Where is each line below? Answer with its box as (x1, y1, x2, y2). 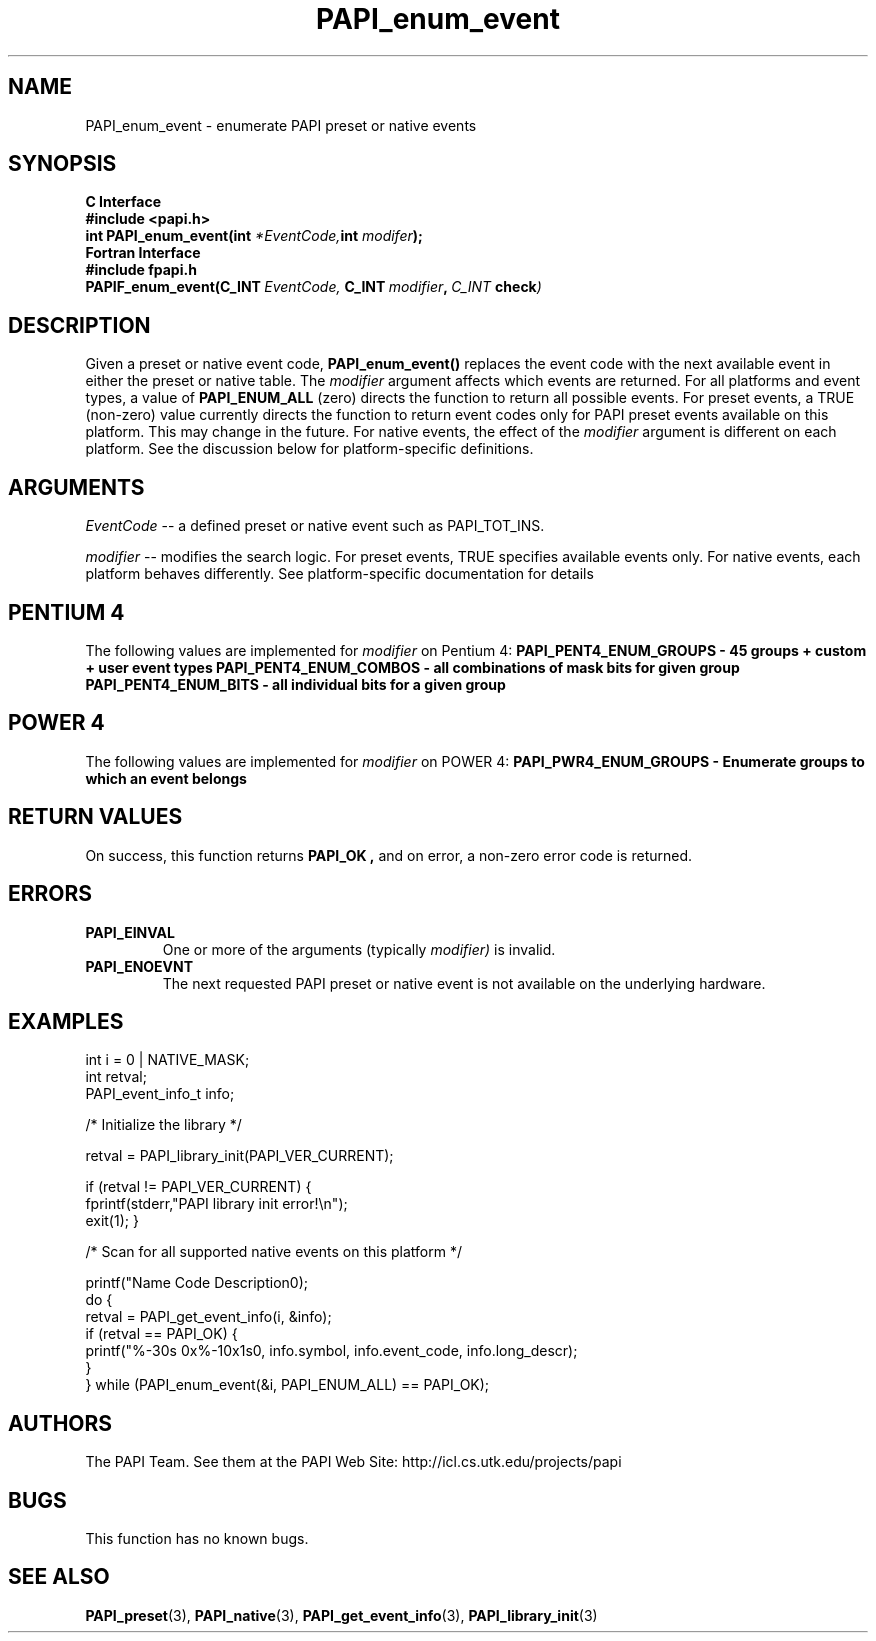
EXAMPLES (8, 1008, 124, 1034)
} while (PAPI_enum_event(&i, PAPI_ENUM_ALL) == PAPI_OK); (85, 1376, 490, 1394)
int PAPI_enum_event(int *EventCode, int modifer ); (85, 227, 423, 245)
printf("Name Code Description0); (85, 1274, 308, 1292)
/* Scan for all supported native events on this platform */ (85, 1243, 462, 1261)
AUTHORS (8, 1410, 113, 1436)
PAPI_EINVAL (85, 923, 175, 941)
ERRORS (8, 881, 93, 907)
